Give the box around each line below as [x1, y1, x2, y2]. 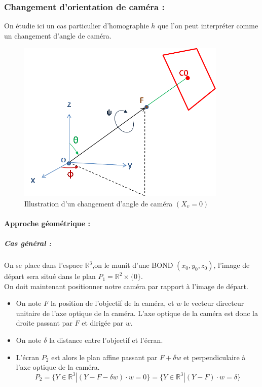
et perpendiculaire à [183, 351, 246, 362]
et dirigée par [82, 318, 123, 328]
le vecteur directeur [183, 298, 244, 308]
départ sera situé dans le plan [4, 271, 96, 282]
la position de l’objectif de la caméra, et [50, 298, 174, 308]
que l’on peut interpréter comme [158, 20, 258, 31]
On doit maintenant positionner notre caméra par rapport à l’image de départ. [4, 280, 248, 291]
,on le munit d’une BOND [92, 260, 173, 270]
